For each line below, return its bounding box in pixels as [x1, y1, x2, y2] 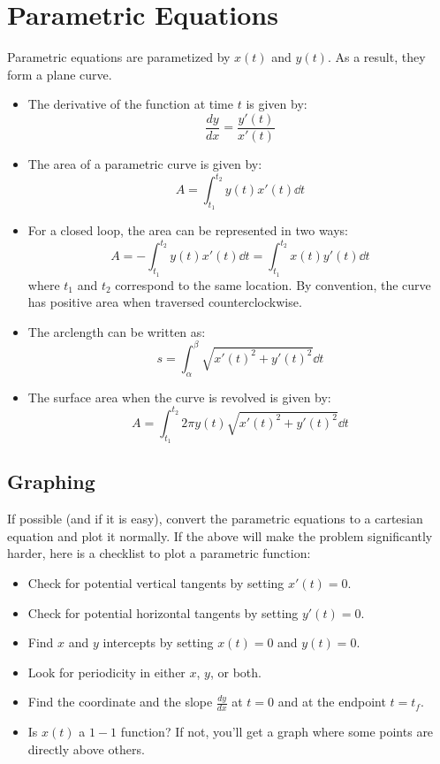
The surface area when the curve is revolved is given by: [27, 387, 331, 406]
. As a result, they [327, 48, 426, 66]
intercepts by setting [102, 633, 214, 652]
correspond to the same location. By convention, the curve [115, 275, 431, 294]
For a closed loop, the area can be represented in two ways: [27, 221, 349, 240]
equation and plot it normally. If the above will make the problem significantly [7, 526, 433, 545]
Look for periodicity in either [27, 662, 186, 681]
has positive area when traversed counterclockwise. [27, 293, 302, 311]
